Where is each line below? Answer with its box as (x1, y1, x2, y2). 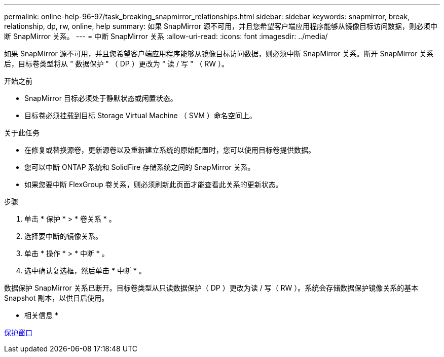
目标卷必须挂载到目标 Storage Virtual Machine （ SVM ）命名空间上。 (24, 111, 256, 120)
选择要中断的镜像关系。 (24, 232, 102, 240)
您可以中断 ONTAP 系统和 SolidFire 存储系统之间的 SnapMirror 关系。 (24, 163, 255, 171)
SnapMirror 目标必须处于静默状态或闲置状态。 (24, 94, 177, 102)
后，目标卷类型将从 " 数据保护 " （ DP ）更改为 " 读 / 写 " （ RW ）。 (4, 59, 229, 68)
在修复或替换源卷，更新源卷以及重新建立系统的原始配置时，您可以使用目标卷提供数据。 (24, 146, 315, 154)
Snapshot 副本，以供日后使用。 (4, 294, 109, 302)
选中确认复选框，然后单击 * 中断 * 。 (24, 266, 146, 275)
